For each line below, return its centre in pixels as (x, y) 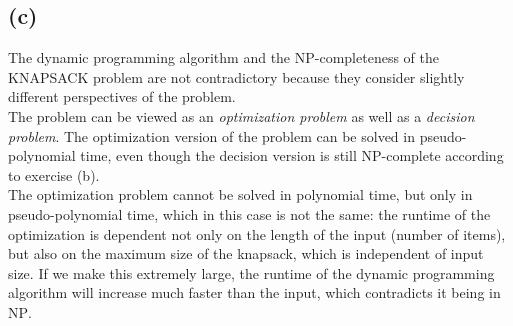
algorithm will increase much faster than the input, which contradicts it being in (254, 292)
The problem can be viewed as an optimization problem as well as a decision (241, 115)
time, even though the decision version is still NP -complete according (292, 155)
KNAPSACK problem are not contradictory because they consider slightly (236, 76)
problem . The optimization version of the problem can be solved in (211, 135)
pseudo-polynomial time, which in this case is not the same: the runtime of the (249, 213)
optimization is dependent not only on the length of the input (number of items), (257, 233)
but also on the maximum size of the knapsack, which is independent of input (246, 253)
